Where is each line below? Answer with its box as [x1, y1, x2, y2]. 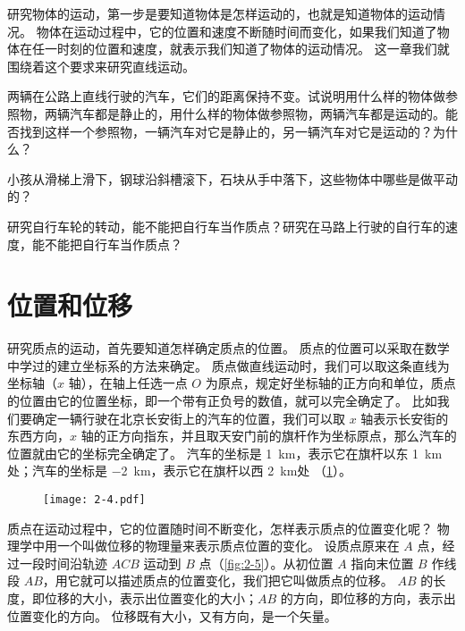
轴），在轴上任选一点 [68, 374, 188, 392]
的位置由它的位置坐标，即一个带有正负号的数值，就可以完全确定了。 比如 [7, 391, 437, 410]
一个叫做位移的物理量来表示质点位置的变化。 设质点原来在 [56, 536, 400, 555]
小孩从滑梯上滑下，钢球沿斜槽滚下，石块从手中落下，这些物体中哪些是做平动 [7, 169, 458, 188]
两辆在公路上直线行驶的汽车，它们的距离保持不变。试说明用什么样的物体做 [7, 87, 445, 105]
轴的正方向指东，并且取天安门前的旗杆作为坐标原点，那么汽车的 [80, 426, 457, 445]
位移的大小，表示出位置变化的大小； [44, 589, 258, 608]
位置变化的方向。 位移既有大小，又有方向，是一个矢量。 [7, 606, 337, 625]
